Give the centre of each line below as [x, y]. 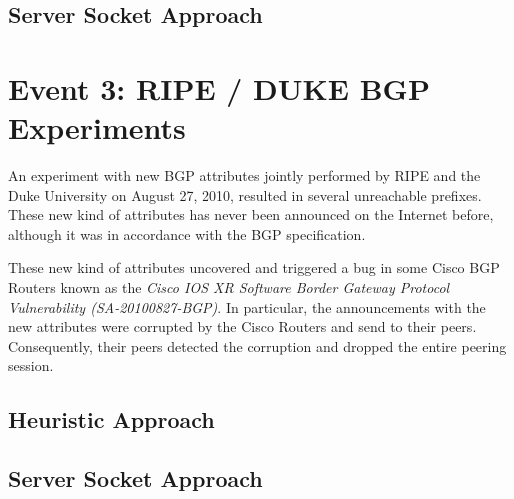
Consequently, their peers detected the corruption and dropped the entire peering [257, 345]
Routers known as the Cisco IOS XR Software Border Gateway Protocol [229, 287]
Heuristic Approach [111, 419]
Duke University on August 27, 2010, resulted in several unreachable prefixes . [245, 194]
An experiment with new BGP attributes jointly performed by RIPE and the [244, 175]
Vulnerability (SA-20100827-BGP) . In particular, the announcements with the [247, 306]
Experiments [97, 127]
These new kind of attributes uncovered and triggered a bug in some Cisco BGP [254, 267]
